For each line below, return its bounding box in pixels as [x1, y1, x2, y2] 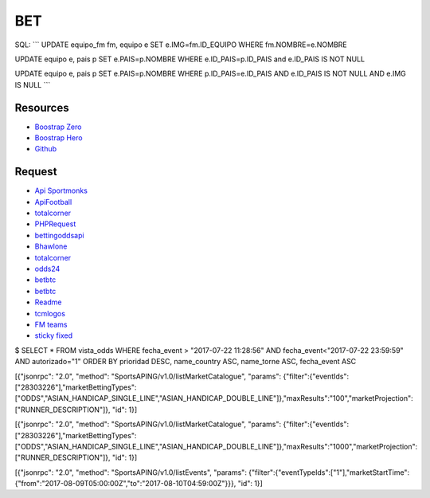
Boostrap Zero [34, 122, 82, 131]
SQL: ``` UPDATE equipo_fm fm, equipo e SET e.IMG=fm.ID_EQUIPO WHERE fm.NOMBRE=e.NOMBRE [14, 40, 347, 49]
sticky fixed [34, 331, 73, 340]
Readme [34, 297, 62, 307]
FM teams [34, 320, 68, 329]
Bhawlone [34, 241, 68, 251]
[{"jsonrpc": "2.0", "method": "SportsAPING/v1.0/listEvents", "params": [14, 467, 247, 477]
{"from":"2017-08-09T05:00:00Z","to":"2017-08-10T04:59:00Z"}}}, [14, 479, 236, 488]
